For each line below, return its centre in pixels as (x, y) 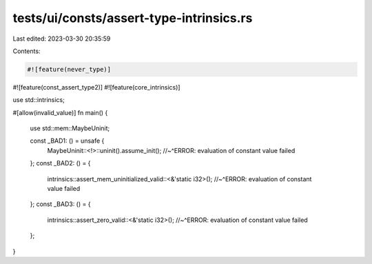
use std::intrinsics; (39, 100)
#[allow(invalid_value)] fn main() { (60, 112)
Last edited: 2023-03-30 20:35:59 (62, 39)
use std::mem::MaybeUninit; (70, 128)
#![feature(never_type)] (69, 69)
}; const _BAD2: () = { (60, 163)
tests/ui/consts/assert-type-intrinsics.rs (133, 18)
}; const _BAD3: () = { (60, 204)
